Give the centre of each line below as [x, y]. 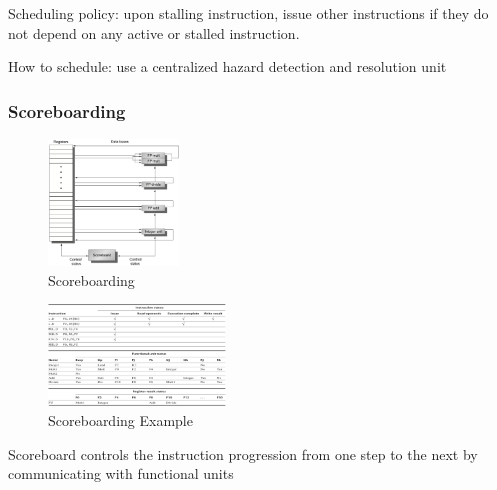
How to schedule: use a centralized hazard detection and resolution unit [227, 66]
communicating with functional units [121, 473]
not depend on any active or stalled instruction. [154, 32]
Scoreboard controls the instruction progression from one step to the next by [243, 453]
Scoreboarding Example [120, 420]
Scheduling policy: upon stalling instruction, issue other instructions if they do [248, 13]
